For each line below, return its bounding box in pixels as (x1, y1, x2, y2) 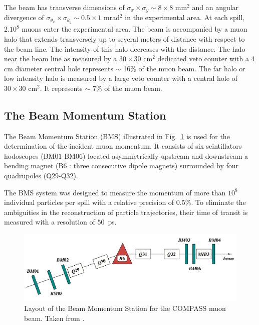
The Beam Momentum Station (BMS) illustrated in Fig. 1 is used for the (4, 131, 230, 141)
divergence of (4, 12, 44, 23)
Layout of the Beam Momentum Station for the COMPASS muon (24, 303, 226, 313)
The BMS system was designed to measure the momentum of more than (4, 187, 226, 197)
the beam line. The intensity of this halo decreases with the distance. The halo (4, 43, 245, 54)
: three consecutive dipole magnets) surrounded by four (69, 160, 239, 171)
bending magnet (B (4, 160, 64, 171)
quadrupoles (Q (4, 170, 52, 181)
